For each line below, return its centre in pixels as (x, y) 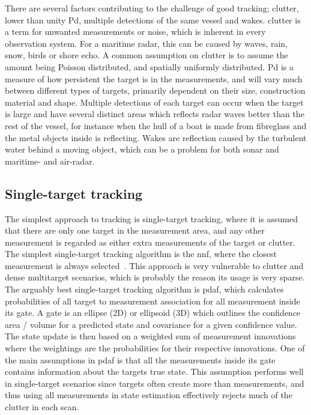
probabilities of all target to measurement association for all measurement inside (152, 301)
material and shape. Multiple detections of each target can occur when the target (154, 102)
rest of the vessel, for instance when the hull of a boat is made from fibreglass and (156, 125)
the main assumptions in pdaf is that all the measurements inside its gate (140, 359)
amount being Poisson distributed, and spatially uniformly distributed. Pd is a (149, 66)
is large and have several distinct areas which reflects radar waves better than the (155, 114)
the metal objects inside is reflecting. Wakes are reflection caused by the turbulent (156, 137)
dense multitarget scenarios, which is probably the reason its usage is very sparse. (155, 277)
